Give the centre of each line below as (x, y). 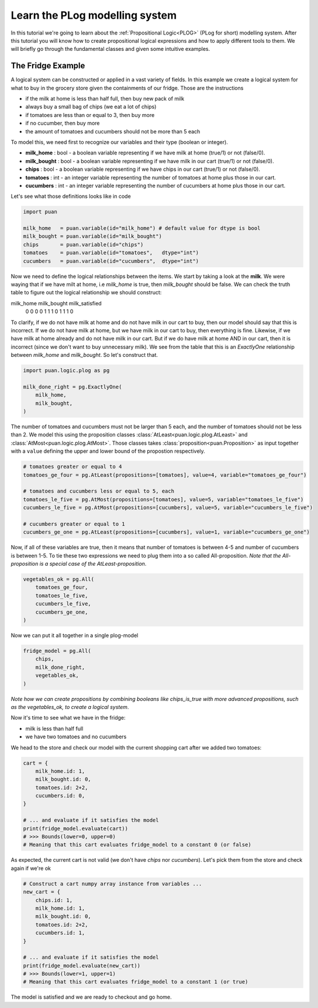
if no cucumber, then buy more (63, 123)
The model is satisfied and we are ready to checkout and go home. (91, 997)
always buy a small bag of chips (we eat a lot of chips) (91, 107)
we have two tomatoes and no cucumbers (76, 737)
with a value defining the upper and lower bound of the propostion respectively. (108, 451)
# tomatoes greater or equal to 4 (72, 467)
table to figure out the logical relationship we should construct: (86, 293)
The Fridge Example (48, 66)
